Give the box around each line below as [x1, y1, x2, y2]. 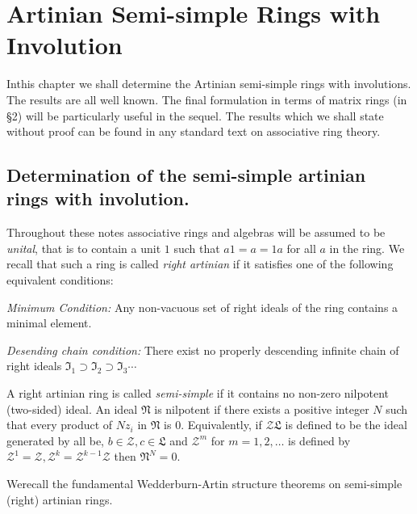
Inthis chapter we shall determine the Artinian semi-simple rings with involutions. [6, 75, 411, 92]
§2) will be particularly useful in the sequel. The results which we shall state [6, 107, 384, 124]
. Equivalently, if [181, 416, 262, 433]
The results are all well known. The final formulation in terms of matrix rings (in [6, 91, 407, 107]
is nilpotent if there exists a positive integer [154, 400, 369, 417]
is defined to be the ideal [285, 416, 407, 433]
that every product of [6, 416, 113, 433]
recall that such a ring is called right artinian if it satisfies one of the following [6, 255, 394, 272]
